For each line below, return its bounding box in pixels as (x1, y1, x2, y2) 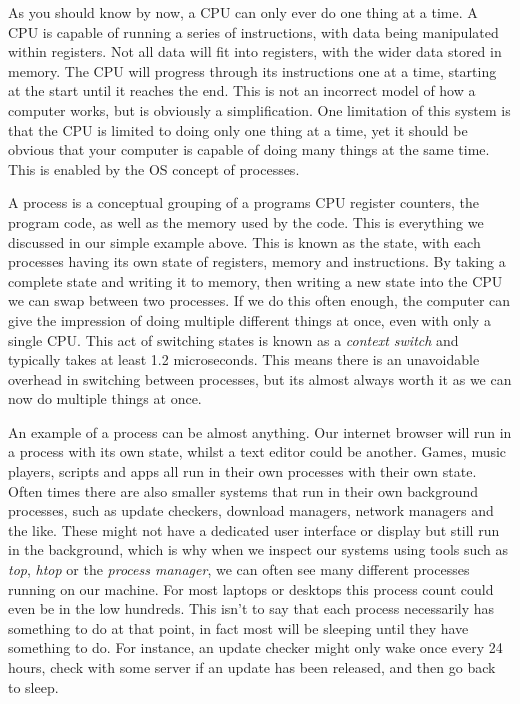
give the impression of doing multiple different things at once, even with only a (8, 309, 491, 330)
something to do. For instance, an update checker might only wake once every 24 (8, 637, 503, 658)
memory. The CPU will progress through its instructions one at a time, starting (8, 60, 497, 81)
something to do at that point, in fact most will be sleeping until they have (8, 617, 469, 638)
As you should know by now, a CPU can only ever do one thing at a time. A (8, 2, 478, 22)
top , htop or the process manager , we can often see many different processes (8, 559, 470, 580)
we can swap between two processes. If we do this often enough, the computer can (8, 290, 511, 311)
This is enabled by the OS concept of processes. (8, 158, 300, 179)
